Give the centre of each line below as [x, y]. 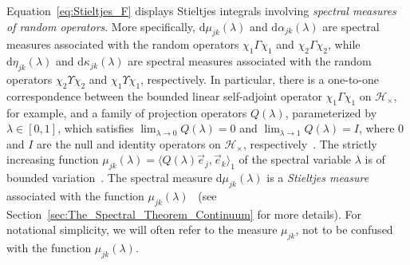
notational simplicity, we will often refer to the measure [142, 229]
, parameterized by [331, 112]
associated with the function [75, 195]
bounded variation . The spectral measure [110, 178]
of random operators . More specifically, [101, 26]
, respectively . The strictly [310, 143]
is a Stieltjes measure [318, 178]
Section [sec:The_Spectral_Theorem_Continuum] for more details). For [184, 214]
